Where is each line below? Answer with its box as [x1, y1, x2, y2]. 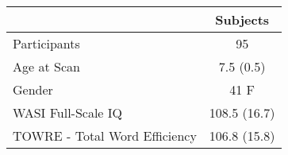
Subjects [215, 10, 270, 29]
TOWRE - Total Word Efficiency [13, 126, 197, 145]
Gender [13, 80, 53, 99]
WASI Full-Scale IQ [13, 103, 123, 122]
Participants [13, 34, 80, 52]
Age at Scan [13, 57, 80, 76]
